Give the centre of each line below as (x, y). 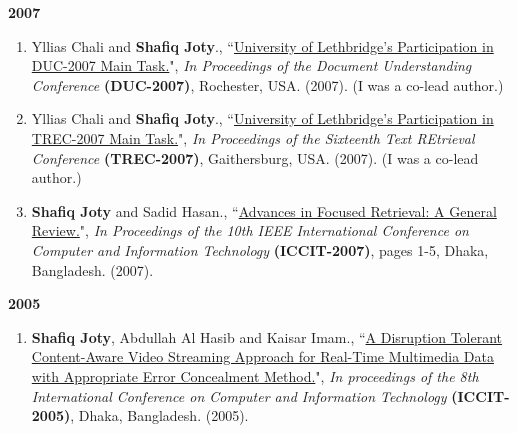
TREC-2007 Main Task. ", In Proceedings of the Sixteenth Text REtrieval (253, 137)
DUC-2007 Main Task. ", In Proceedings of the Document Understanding (251, 65)
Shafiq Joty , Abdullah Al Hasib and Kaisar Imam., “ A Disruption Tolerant (267, 336)
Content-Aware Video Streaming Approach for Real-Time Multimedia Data (262, 356)
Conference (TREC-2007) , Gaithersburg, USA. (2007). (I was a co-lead (255, 157)
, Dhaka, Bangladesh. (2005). (159, 415)
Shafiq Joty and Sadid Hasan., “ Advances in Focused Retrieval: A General (264, 210)
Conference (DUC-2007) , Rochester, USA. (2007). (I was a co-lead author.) (267, 84)
